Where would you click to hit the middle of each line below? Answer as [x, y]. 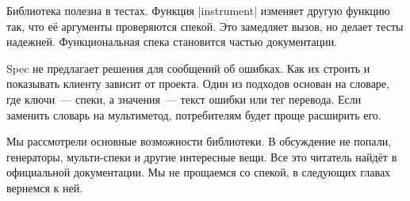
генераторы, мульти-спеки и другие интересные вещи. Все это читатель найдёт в [202, 156]
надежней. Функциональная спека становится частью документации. [172, 42]
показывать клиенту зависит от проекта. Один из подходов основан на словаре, [198, 83]
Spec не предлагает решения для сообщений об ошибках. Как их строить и [188, 68]
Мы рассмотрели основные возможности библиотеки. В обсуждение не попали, [199, 141]
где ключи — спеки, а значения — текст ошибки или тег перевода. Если [184, 99]
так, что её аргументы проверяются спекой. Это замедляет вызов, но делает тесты [205, 26]
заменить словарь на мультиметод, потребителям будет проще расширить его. [194, 114]
